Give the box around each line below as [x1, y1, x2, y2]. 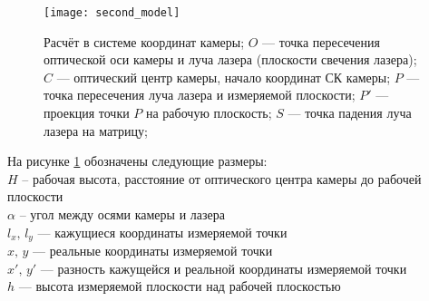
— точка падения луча [288, 103, 412, 122]
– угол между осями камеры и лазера [19, 205, 225, 223]
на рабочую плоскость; [146, 103, 272, 122]
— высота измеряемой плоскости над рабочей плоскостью [18, 277, 341, 296]
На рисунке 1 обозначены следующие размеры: [7, 151, 268, 170]
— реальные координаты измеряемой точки [33, 241, 273, 260]
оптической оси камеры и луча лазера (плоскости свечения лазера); [44, 50, 417, 69]
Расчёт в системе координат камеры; [44, 32, 245, 51]
